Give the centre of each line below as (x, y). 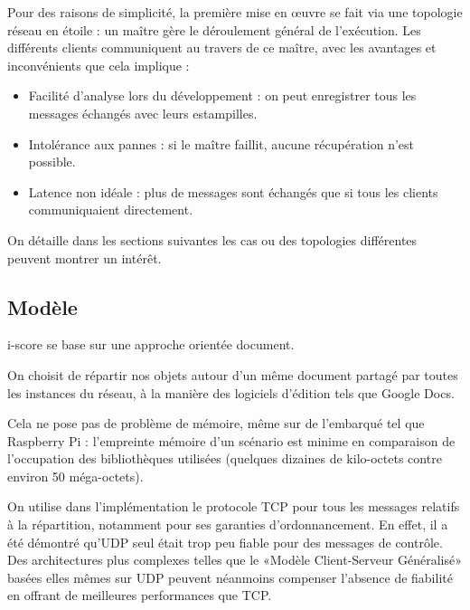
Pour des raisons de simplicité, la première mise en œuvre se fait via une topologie (235, 12)
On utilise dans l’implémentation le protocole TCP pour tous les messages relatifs (234, 506)
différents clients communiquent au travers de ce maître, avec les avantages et (222, 48)
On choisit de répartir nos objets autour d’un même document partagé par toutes (233, 374)
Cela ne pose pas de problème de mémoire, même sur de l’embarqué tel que (216, 423)
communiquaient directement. (111, 210)
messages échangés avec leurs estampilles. (143, 113)
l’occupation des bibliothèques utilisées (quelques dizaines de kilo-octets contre (225, 458)
